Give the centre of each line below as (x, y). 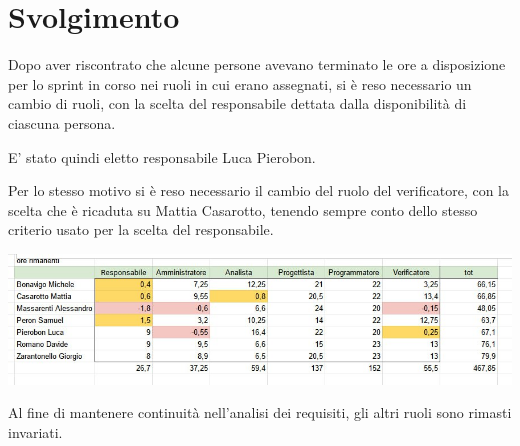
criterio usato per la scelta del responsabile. (141, 229)
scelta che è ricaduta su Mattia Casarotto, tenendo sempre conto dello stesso (243, 209)
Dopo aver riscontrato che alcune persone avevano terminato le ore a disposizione (257, 64)
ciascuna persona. (62, 122)
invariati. (35, 432)
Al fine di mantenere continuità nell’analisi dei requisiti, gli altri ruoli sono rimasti (260, 412)
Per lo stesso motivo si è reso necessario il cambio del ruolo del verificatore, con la (258, 190)
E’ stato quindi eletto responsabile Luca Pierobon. (162, 156)
